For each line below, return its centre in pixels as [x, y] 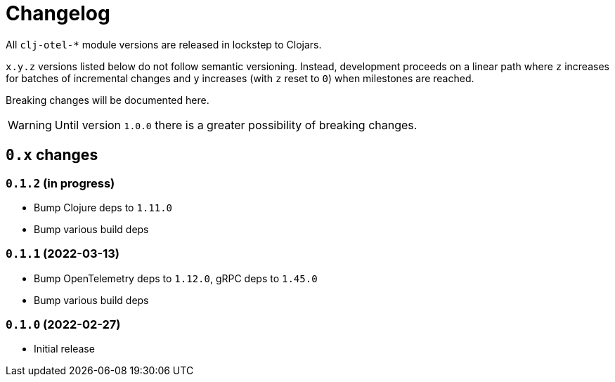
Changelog [58, 13]
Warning [30, 125]
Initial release [64, 349]
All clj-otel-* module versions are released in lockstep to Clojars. [164, 44]
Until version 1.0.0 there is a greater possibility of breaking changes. [236, 125]
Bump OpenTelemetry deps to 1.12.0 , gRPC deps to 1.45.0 [176, 278]
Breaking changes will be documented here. [108, 100]
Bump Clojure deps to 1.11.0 [103, 207]
